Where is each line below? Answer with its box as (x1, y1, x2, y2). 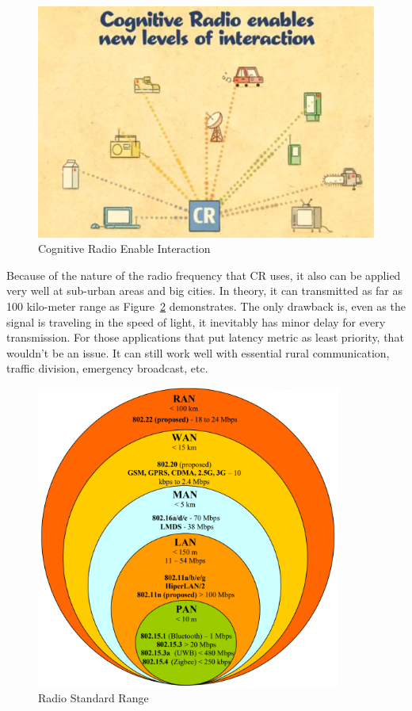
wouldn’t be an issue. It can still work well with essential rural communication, (6, 344, 390, 361)
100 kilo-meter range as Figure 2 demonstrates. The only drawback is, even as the (6, 297, 406, 314)
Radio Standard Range (38, 690, 149, 706)
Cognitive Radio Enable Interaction (38, 240, 211, 257)
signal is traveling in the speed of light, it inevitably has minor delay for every (6, 313, 386, 330)
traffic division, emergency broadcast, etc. (6, 360, 208, 377)
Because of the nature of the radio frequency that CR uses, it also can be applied (6, 266, 401, 283)
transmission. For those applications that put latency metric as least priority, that (6, 329, 404, 346)
